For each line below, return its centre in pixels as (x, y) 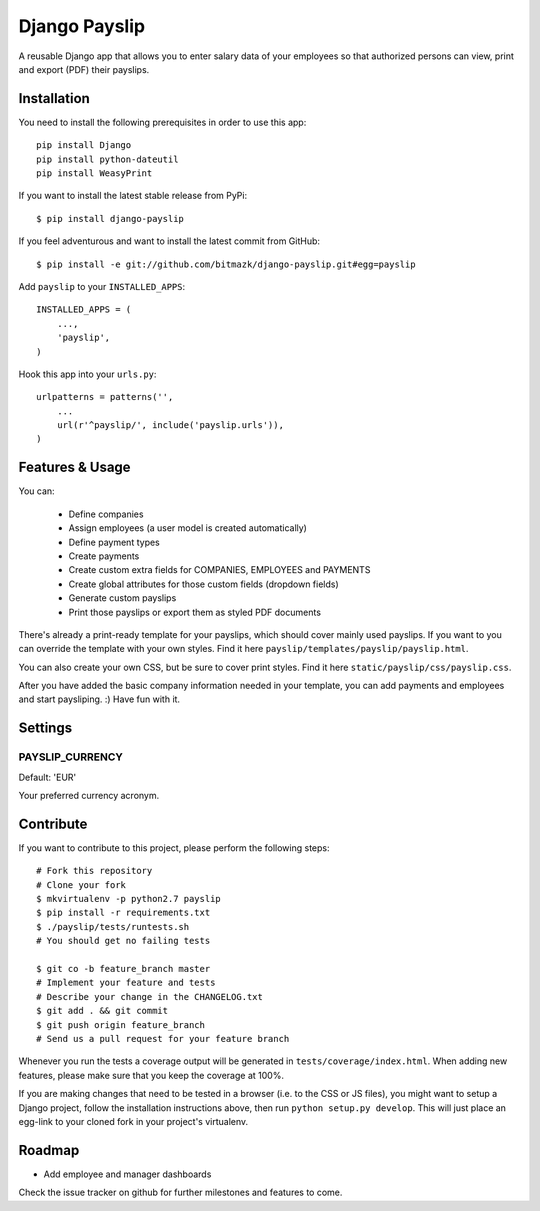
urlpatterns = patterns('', (105, 397)
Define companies (106, 514)
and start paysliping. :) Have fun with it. (99, 699)
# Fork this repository (94, 871)
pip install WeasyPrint (94, 173)
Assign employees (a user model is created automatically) (187, 528)
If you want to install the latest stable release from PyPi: (133, 196)
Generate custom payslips (122, 598)
